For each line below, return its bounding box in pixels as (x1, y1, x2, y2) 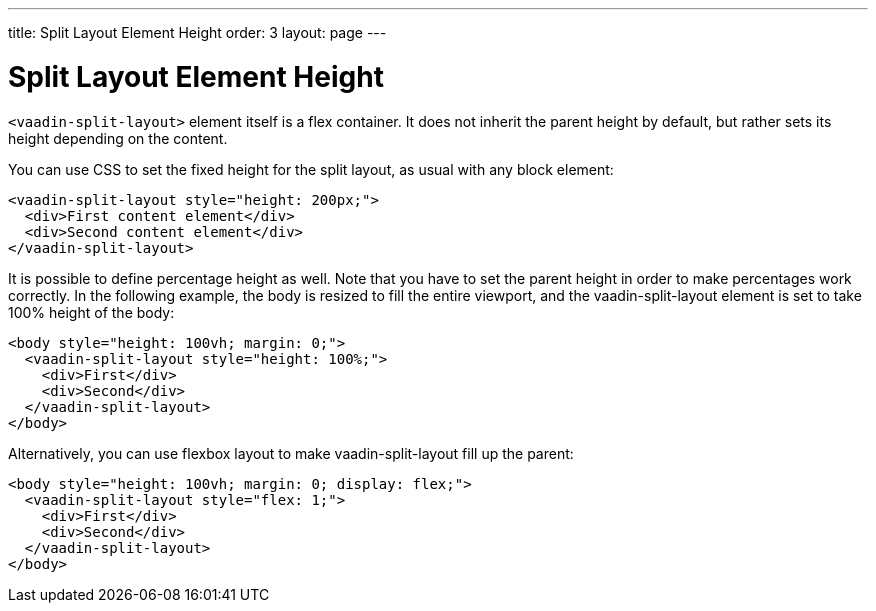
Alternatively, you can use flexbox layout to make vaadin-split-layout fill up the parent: (8, 444, 574, 462)
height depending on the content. (8, 129, 228, 147)
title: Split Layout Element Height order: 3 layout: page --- (8, 24, 387, 41)
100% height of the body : (8, 303, 175, 321)
